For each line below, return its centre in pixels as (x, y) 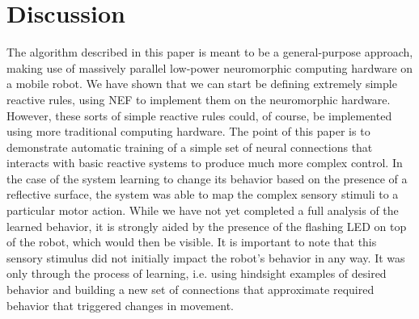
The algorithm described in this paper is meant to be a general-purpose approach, (210, 52)
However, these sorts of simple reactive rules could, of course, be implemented (199, 115)
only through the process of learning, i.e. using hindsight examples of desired (197, 273)
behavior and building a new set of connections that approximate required (190, 290)
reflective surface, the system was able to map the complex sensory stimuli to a (203, 194)
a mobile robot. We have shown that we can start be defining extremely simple (202, 84)
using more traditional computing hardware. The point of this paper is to (188, 131)
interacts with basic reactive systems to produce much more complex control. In (205, 163)
